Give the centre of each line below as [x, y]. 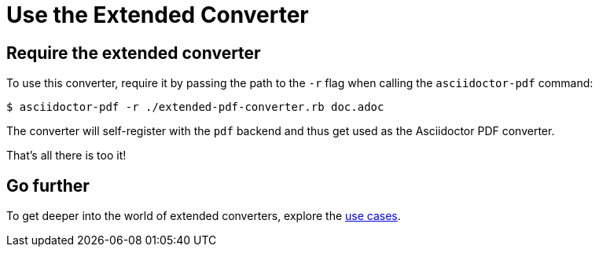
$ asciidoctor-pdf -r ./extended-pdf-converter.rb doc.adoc [195, 107]
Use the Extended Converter [158, 15]
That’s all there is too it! [66, 156]
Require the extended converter [134, 53]
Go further [48, 185]
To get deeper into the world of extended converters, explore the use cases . [204, 216]
